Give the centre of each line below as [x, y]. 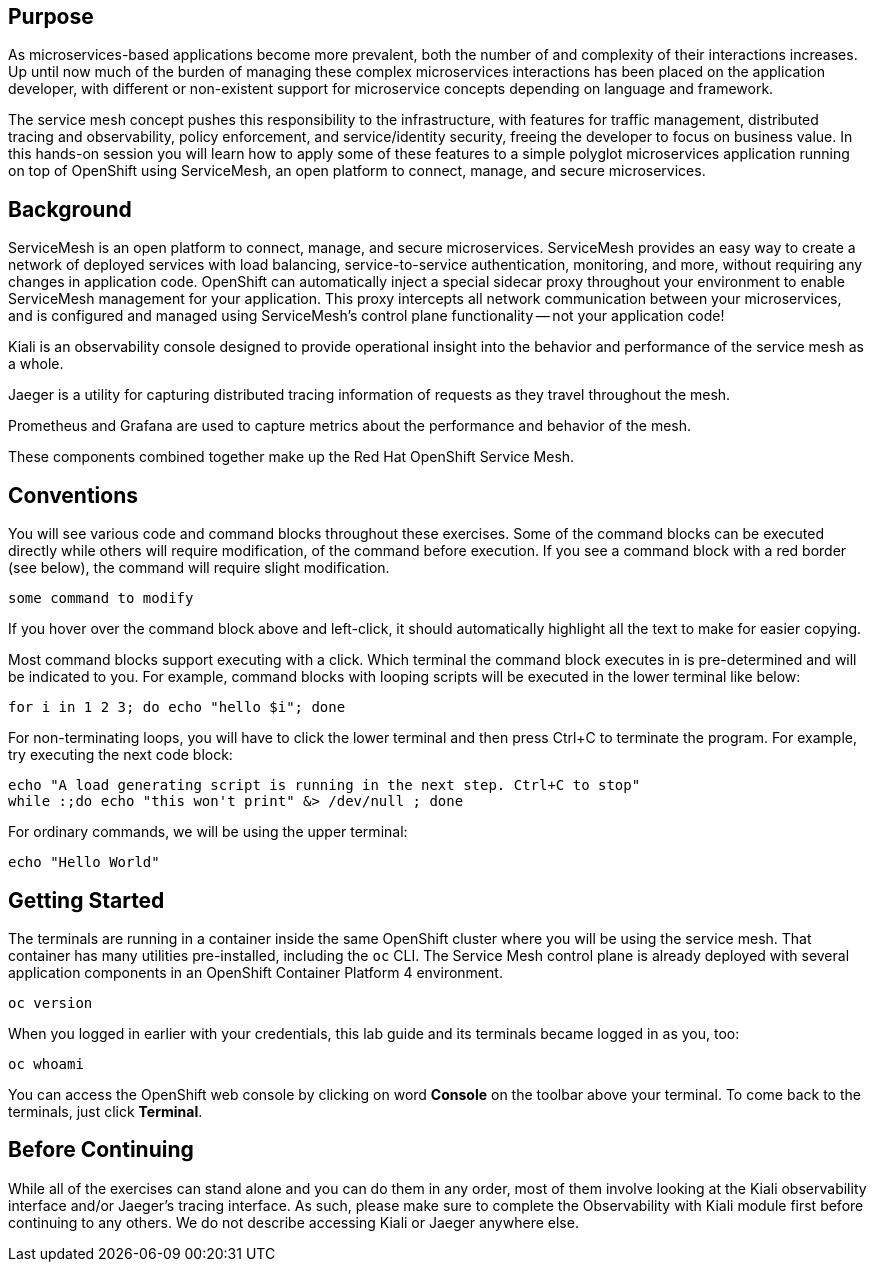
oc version [50, 1002]
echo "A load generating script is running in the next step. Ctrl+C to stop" [324, 785]
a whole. [36, 364]
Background [70, 209]
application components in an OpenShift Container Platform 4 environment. [255, 972]
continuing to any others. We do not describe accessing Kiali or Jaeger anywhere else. [293, 1222]
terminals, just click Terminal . [105, 1111]
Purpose [51, 16]
